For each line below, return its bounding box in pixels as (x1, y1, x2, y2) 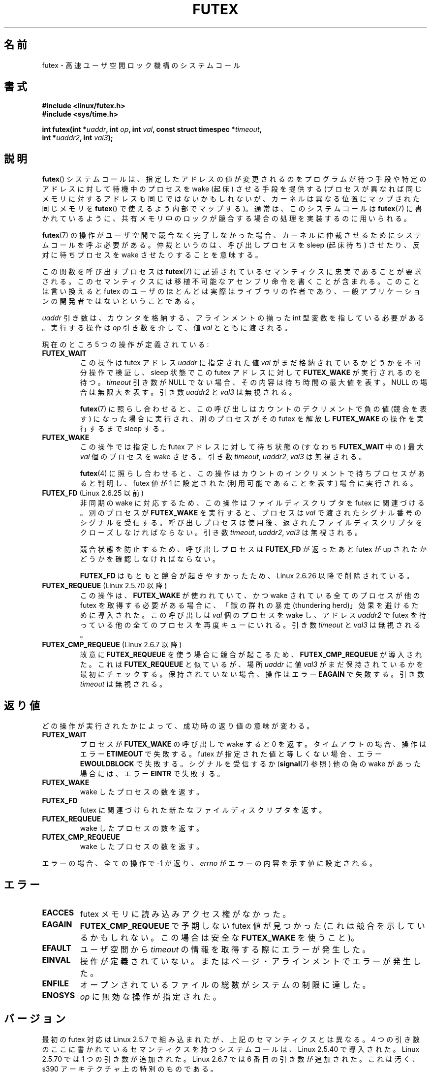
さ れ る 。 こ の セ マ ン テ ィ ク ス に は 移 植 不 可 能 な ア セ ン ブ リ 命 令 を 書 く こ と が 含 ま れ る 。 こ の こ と (42, 277, 420, 286)
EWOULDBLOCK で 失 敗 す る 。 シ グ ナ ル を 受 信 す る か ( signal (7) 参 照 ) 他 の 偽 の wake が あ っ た (80, 759, 421, 768)
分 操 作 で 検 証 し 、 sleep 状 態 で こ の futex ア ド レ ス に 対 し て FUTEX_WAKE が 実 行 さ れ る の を (80, 368, 421, 377)
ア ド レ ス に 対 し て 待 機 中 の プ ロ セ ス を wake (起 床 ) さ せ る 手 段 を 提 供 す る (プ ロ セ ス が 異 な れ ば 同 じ (42, 185, 422, 193)
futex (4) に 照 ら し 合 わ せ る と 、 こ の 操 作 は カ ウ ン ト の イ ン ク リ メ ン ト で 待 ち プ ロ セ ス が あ (80, 469, 425, 478)
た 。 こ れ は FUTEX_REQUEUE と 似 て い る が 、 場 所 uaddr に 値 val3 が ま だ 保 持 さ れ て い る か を (80, 660, 424, 669)
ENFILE (42, 978, 69, 988)
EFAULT (42, 943, 71, 953)
